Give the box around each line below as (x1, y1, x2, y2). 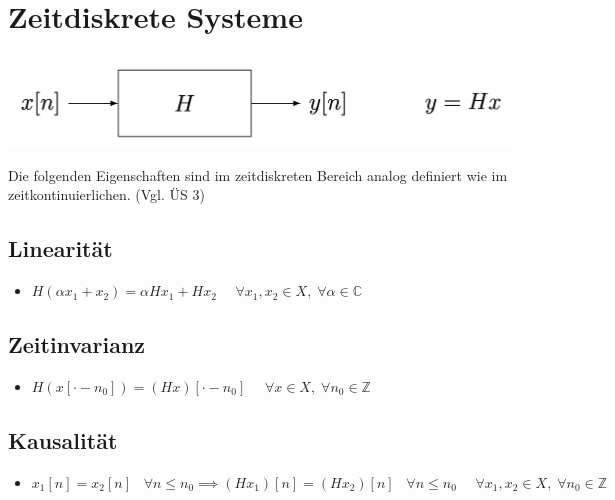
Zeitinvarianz (8, 329, 146, 360)
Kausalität (8, 424, 118, 455)
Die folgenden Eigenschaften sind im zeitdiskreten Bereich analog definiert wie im (8, 164, 508, 185)
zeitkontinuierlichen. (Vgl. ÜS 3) (8, 184, 205, 205)
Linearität (8, 233, 113, 264)
